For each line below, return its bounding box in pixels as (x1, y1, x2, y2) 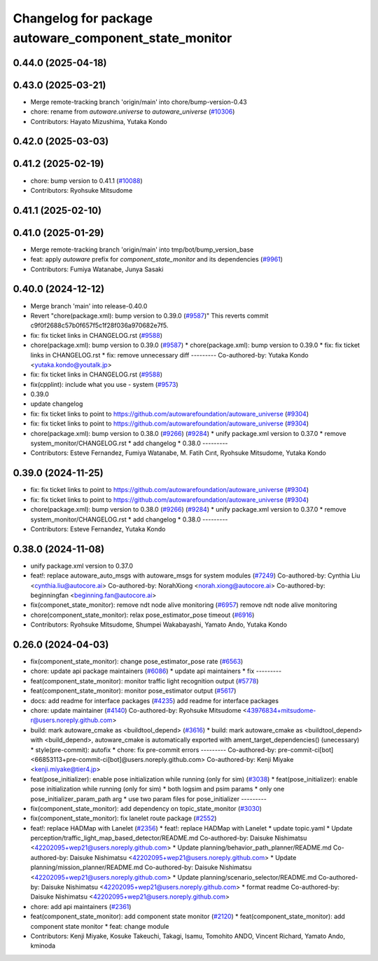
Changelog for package (13, 11, 153, 26)
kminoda (30, 941, 56, 950)
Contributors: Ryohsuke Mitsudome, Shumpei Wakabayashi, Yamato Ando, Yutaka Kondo (30, 620, 287, 629)
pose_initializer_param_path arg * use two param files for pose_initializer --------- (30, 794, 267, 803)
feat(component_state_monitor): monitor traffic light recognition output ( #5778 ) (30, 676, 259, 685)
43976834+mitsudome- (246, 707, 316, 715)
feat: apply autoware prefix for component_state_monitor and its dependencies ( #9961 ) (30, 255, 283, 264)
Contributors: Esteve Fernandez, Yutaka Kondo (30, 524, 166, 533)
